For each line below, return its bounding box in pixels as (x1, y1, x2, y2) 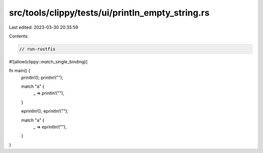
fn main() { (9, 68, 31, 74)
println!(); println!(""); (21, 75, 63, 80)
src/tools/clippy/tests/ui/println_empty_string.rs (9, 7, 209, 18)
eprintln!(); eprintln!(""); (21, 108, 68, 114)
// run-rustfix (19, 46, 56, 52)
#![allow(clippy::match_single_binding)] (9, 58, 88, 64)
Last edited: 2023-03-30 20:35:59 (9, 24, 78, 30)
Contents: (9, 33, 29, 39)
